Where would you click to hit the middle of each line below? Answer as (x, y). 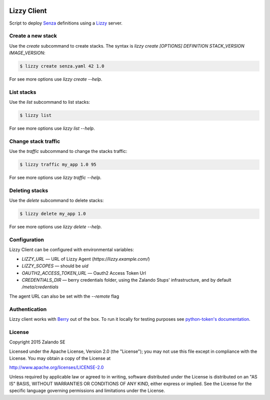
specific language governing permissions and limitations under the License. (87, 390)
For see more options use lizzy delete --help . (55, 227)
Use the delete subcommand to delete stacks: (56, 201)
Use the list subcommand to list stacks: (49, 102)
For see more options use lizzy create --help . (56, 79)
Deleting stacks (29, 190)
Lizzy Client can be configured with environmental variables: (72, 250)
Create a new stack (33, 36)
